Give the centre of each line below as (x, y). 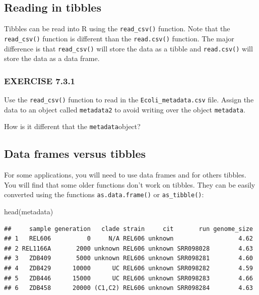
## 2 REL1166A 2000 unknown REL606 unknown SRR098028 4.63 (128, 248)
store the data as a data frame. (52, 58)
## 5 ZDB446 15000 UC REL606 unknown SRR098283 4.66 (128, 278)
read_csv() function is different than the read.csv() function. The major (119, 38)
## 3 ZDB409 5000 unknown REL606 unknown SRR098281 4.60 (128, 258)
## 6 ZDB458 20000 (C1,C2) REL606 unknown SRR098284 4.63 (128, 288)
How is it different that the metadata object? (72, 126)
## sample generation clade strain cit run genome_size (128, 229)
